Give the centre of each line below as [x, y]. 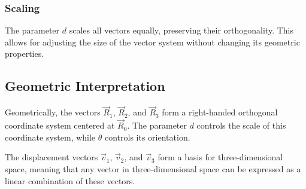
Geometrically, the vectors [53, 112]
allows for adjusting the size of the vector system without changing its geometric [152, 42]
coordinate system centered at [60, 125]
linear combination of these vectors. [70, 180]
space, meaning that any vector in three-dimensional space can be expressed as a [153, 169]
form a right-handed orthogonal [220, 112]
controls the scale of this [241, 125]
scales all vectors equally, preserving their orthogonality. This [181, 30]
